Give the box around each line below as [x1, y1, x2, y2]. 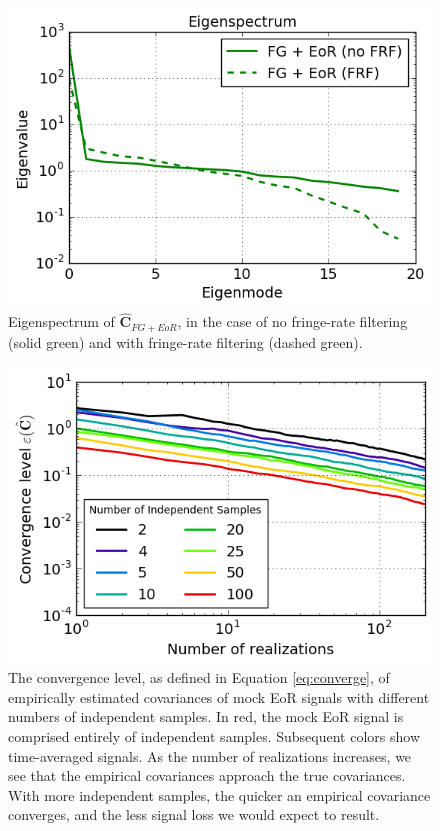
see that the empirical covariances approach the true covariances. [8, 765, 406, 786]
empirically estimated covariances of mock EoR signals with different [8, 686, 430, 707]
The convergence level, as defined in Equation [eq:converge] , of [8, 667, 390, 688]
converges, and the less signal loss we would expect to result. [8, 804, 380, 825]
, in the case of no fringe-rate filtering [177, 311, 408, 332]
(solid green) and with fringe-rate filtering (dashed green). [8, 331, 363, 352]
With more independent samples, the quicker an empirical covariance [8, 784, 431, 805]
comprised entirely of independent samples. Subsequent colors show [8, 725, 421, 746]
